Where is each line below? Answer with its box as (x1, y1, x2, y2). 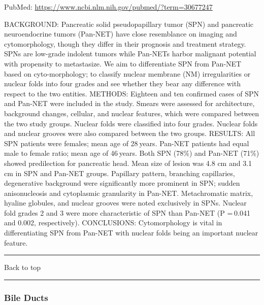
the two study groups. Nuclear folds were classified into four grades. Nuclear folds (4, 118, 258, 128)
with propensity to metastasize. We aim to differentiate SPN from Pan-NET (4, 58, 242, 69)
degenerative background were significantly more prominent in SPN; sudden (4, 178, 240, 188)
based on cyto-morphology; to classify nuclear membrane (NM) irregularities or (4, 68, 251, 79)
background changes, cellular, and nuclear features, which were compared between (4, 108, 259, 118)
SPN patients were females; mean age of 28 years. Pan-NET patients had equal (4, 138, 249, 148)
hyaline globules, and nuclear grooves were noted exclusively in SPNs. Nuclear (4, 197, 247, 208)
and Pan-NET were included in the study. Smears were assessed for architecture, (4, 98, 255, 109)
